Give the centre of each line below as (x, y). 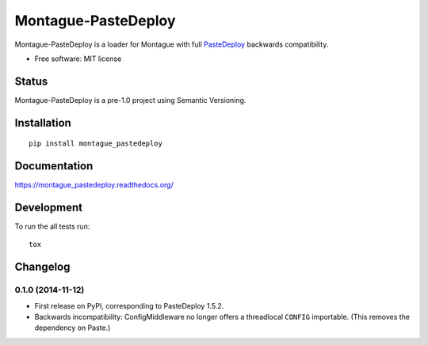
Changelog (42, 267)
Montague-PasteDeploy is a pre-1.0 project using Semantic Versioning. (130, 100)
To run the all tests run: (52, 226)
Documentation (54, 166)
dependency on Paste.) (73, 328)
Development (49, 207)
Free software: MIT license (78, 59)
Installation (43, 123)
